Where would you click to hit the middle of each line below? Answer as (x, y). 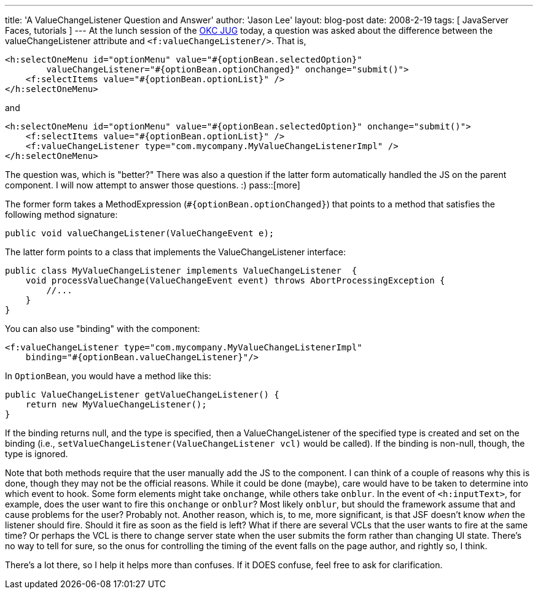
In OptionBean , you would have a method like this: (108, 376)
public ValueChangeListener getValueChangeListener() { (142, 395)
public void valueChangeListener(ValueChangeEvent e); (140, 233)
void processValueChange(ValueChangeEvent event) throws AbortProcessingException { (235, 280)
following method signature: (61, 214)
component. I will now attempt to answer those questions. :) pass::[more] (153, 185)
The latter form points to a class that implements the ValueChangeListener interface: (176, 252)
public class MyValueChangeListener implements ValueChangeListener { (181, 271)
